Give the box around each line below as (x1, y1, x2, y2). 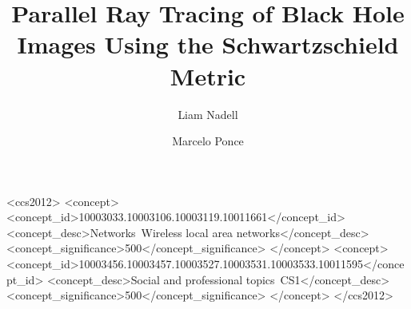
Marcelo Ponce (172, 133, 244, 149)
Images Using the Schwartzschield (17, 28, 399, 61)
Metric (170, 59, 246, 92)
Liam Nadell (178, 105, 238, 122)
